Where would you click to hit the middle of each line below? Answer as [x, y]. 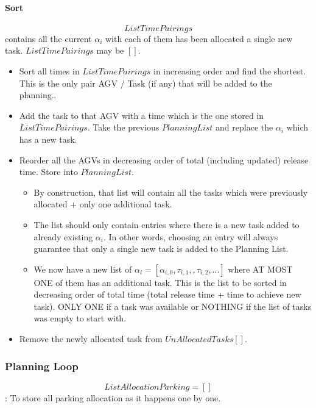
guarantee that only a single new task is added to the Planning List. [161, 249]
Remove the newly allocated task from [91, 339]
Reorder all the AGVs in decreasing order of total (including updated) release [164, 159]
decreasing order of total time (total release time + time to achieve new [167, 294]
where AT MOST [260, 269]
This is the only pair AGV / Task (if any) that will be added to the [146, 83]
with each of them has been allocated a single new [199, 38]
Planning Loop [42, 366]
